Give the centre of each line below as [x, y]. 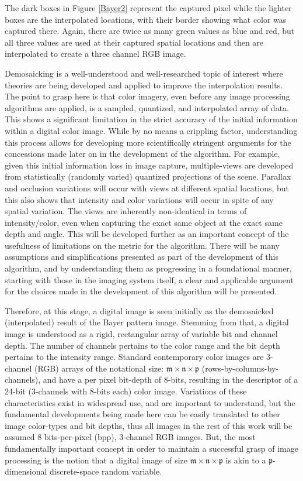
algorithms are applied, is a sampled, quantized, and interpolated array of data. [147, 107]
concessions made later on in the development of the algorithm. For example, [142, 154]
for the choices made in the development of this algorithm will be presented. [141, 291]
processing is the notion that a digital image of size [96, 460]
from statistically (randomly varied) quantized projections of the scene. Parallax [148, 176]
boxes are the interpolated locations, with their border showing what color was [146, 19]
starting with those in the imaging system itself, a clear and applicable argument [149, 279]
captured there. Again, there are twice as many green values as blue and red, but [150, 31]
